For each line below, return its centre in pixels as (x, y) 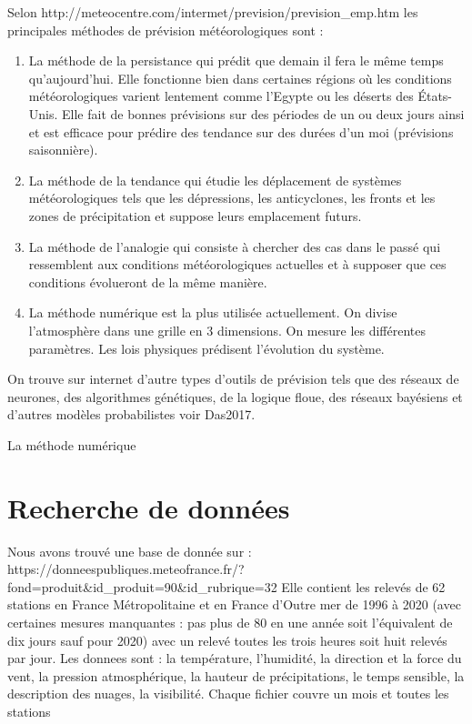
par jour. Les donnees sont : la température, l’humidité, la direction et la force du (235, 658)
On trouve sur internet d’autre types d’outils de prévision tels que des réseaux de (233, 379)
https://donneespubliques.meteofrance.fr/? (126, 569)
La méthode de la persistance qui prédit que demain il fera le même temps (236, 60)
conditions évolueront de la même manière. (148, 282)
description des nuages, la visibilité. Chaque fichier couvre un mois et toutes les (228, 694)
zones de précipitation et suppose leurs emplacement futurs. (195, 215)
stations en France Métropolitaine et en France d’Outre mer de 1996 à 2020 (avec (234, 604)
